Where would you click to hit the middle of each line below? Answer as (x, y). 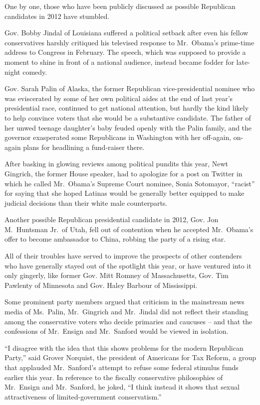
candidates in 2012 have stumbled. (57, 16)
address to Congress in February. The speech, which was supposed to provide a (125, 52)
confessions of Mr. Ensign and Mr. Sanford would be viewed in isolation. (117, 331)
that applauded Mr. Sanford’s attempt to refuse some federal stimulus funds (122, 367)
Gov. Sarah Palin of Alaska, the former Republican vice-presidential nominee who (130, 88)
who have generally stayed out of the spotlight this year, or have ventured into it (128, 265)
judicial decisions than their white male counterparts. (86, 202)
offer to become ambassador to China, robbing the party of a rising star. (115, 239)
